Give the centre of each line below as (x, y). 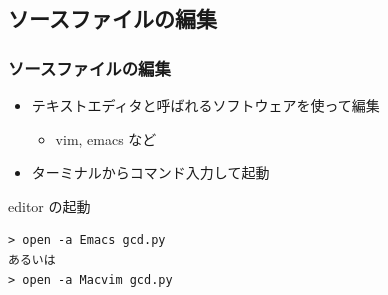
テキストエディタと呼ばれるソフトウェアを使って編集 (205, 105)
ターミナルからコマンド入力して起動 (150, 172)
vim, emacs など (106, 138)
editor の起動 (49, 205)
